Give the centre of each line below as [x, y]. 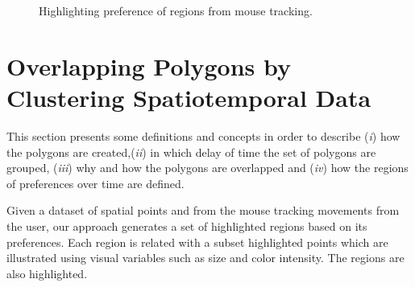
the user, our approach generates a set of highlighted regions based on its [187, 226]
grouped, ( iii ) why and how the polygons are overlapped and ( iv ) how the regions [207, 168]
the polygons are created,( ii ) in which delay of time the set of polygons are [191, 152]
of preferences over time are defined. [95, 183]
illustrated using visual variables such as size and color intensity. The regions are [205, 258]
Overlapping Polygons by [149, 66]
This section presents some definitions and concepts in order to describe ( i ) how [203, 136]
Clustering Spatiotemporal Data [189, 98]
